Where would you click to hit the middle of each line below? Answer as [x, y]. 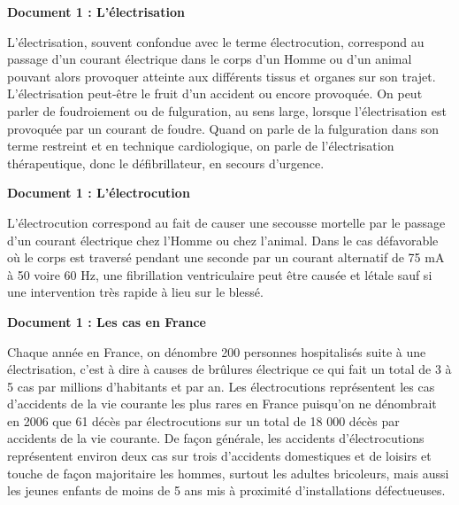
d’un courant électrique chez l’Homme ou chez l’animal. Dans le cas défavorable [223, 240]
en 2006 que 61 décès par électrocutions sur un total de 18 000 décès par [203, 420]
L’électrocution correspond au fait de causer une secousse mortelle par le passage [226, 222]
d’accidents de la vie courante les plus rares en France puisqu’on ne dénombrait [222, 404]
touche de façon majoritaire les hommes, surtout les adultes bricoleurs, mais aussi [228, 473]
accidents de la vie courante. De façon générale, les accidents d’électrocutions [216, 438]
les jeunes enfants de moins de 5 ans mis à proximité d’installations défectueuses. [226, 490]
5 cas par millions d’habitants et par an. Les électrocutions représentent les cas [221, 386]
